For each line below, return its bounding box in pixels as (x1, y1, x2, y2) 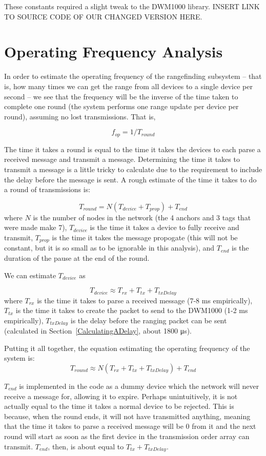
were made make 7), (4, 222, 67, 233)
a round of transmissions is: (4, 184, 91, 195)
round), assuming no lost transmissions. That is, (4, 111, 156, 121)
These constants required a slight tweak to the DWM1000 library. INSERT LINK (4, 1, 260, 11)
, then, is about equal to (48, 441, 124, 451)
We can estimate (4, 270, 56, 280)
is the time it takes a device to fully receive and (90, 222, 239, 233)
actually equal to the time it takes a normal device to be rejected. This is (4, 401, 234, 411)
